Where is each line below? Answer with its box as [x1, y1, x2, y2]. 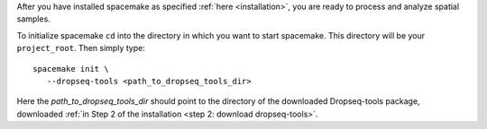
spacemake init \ [32, 64, 109, 73]
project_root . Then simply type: [16, 43, 146, 54]
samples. [16, 13, 51, 24]
